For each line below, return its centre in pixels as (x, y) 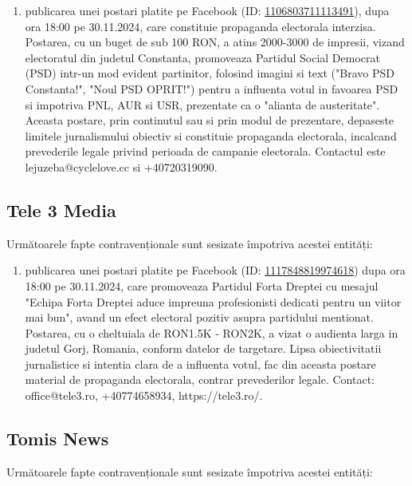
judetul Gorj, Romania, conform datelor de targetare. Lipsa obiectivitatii (203, 348)
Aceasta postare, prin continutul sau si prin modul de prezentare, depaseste (210, 120)
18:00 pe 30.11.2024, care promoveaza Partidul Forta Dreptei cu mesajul (202, 285)
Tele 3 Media (61, 209)
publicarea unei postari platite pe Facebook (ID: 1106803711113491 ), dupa (207, 10)
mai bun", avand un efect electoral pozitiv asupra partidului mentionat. (199, 317)
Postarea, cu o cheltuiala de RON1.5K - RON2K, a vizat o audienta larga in (212, 332)
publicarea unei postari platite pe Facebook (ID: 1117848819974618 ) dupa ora (215, 270)
